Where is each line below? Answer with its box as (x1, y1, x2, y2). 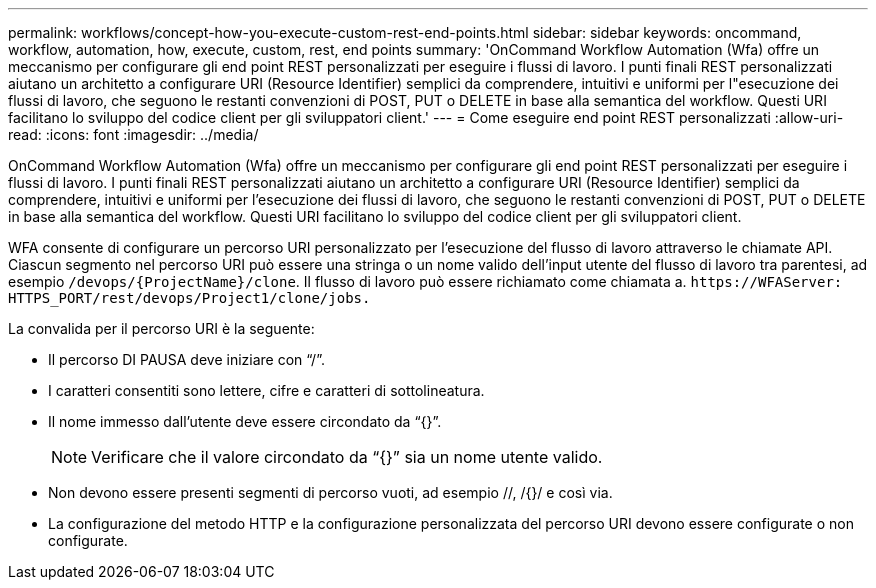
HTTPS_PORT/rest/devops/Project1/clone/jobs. (8, 290, 371, 306)
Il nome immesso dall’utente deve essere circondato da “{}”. (48, 413, 442, 430)
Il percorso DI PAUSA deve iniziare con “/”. (48, 351, 325, 368)
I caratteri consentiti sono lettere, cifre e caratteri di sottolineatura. (48, 382, 485, 399)
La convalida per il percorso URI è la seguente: (8, 320, 315, 337)
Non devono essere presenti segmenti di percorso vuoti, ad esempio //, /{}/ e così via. (48, 484, 613, 501)
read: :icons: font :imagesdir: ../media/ (8, 126, 259, 143)
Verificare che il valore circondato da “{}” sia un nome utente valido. (91, 447, 603, 467)
